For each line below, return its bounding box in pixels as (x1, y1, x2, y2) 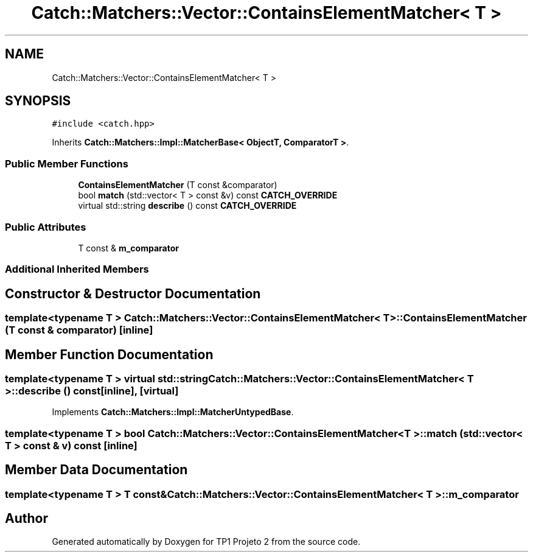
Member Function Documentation (5, 346, 214, 362)
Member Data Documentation (5, 462, 188, 478)
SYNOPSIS (5, 93, 71, 109)
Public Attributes (5, 220, 86, 233)
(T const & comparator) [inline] (5, 324, 153, 337)
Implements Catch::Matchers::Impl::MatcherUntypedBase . (52, 407, 294, 418)
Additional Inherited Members (5, 263, 149, 276)
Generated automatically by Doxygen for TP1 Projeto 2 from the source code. (52, 536, 361, 547)
